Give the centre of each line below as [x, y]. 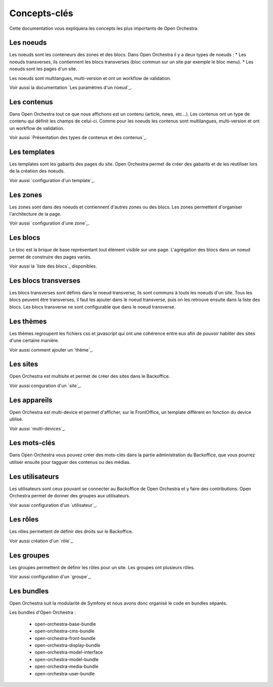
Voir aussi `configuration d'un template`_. [52, 180]
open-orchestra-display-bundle [67, 645]
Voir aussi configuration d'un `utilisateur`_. [53, 505]
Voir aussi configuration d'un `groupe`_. [51, 577]
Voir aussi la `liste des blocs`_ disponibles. [53, 266]
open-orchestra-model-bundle [66, 659]
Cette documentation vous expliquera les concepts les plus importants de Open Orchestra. [104, 28]
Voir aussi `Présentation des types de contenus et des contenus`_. [78, 138]
